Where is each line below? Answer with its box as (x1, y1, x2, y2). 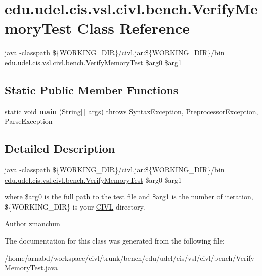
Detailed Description (5, 141, 115, 156)
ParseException (5, 116, 53, 126)
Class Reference (77, 18, 190, 39)
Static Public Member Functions (5, 82, 179, 97)
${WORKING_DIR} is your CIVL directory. (5, 201, 145, 212)
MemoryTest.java (5, 262, 58, 273)
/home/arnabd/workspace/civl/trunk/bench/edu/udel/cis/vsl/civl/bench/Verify (5, 252, 254, 263)
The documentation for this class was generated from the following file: (5, 235, 225, 246)
